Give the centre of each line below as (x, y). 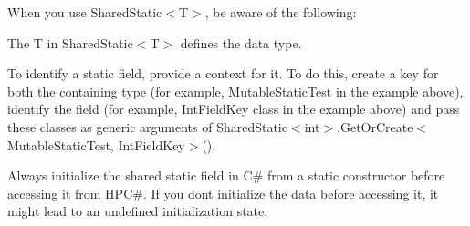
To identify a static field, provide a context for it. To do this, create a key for (223, 73)
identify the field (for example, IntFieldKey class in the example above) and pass (234, 109)
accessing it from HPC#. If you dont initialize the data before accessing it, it (223, 193)
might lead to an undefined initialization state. (138, 211)
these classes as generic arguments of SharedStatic (147, 126)
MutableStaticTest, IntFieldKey (96, 144)
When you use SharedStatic (85, 12)
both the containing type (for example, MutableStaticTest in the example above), (235, 91)
